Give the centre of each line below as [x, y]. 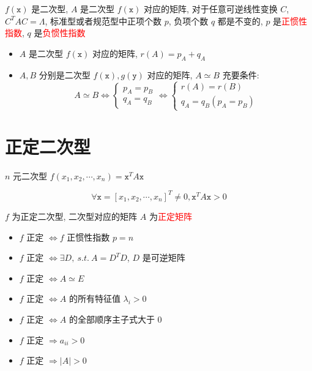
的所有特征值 [95, 298]
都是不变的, [240, 21]
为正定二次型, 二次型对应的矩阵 [75, 216]
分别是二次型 [65, 74]
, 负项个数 [188, 21]
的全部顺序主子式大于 [112, 319]
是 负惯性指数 [60, 33]
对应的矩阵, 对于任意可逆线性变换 [211, 9]
